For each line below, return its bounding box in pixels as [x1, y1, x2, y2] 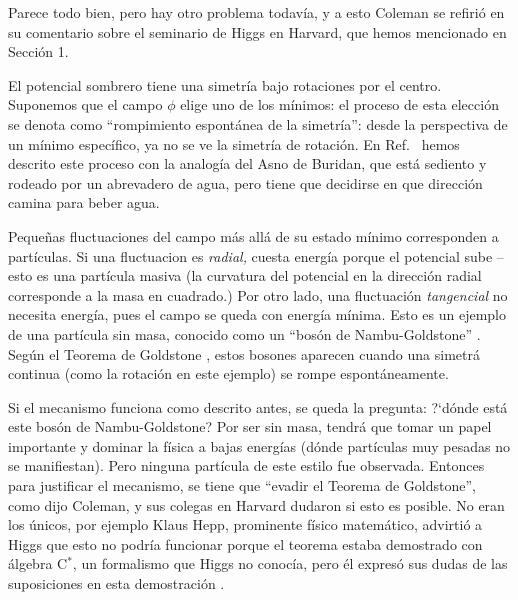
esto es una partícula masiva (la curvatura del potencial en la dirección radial [8, 265, 482, 286]
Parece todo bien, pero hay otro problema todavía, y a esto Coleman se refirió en [8, 2, 505, 22]
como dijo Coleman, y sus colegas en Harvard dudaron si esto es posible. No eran [8, 494, 505, 515]
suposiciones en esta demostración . [8, 573, 225, 594]
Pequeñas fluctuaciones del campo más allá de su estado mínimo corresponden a [8, 225, 499, 246]
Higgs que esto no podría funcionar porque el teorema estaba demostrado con [8, 533, 483, 554]
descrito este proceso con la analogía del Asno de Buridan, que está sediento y [8, 153, 487, 174]
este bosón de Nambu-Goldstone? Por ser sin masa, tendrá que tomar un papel [8, 416, 492, 437]
